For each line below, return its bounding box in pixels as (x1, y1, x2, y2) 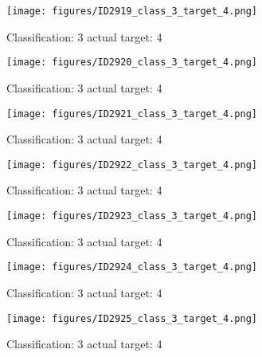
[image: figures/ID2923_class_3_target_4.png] (6, 210, 257, 222)
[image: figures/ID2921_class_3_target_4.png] (6, 108, 257, 120)
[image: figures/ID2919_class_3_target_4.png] (6, 6, 257, 17)
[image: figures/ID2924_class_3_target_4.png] (6, 261, 257, 273)
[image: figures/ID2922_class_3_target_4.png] (6, 159, 257, 171)
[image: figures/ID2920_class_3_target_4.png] (6, 57, 257, 69)
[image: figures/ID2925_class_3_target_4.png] (6, 312, 257, 324)
